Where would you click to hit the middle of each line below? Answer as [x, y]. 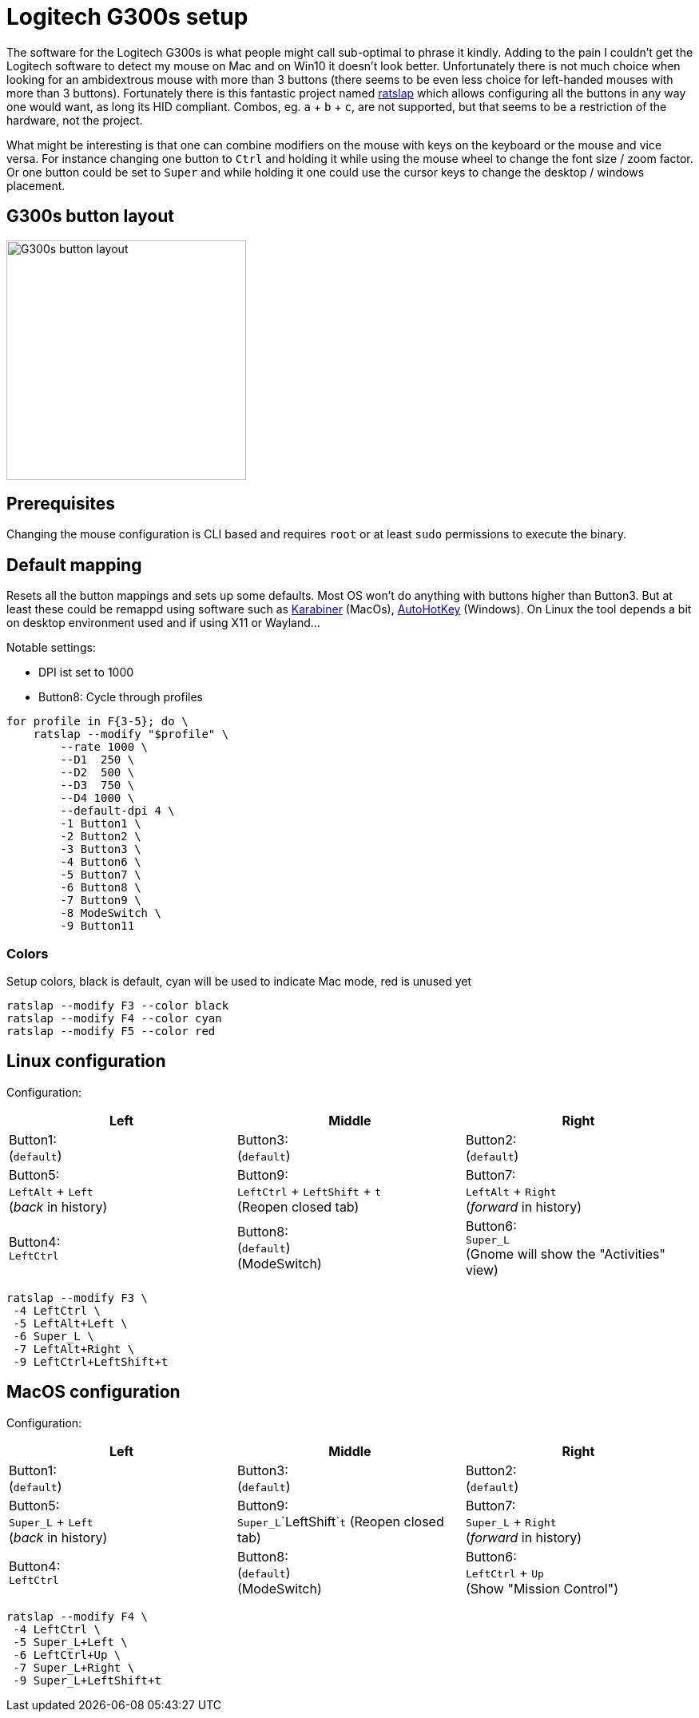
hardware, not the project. [75, 120]
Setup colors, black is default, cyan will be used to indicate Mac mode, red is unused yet [239, 982]
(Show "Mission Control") [542, 1588]
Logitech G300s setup [127, 17]
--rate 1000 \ [104, 747]
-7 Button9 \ [101, 901]
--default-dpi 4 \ [117, 811]
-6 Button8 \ [101, 888]
